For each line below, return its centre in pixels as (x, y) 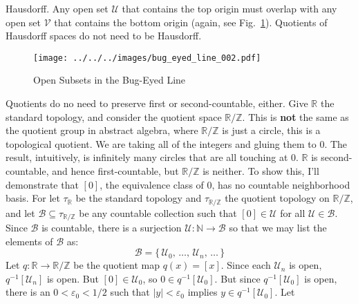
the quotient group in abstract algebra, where (102, 130)
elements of (29, 241)
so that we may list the (278, 228)
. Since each (246, 265)
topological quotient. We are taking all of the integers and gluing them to (161, 143)
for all (293, 212)
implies (202, 292)
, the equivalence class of (152, 184)
